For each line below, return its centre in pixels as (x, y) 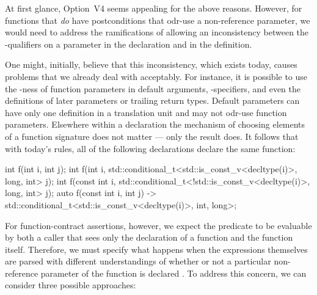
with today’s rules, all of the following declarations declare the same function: (150, 148)
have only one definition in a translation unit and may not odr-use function (146, 112)
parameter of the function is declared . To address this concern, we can (173, 273)
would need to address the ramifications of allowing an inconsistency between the (157, 32)
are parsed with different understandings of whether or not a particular (138, 261)
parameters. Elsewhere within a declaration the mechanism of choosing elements (155, 124)
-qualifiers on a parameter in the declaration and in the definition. (129, 44)
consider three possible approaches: (71, 285)
